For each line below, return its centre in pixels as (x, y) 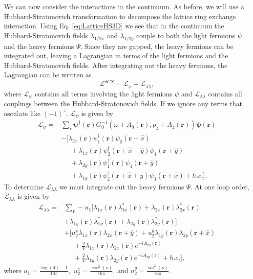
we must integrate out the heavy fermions (122, 186)
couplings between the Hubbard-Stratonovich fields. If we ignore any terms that (123, 104)
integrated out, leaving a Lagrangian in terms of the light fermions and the (116, 56)
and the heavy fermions (39, 46)
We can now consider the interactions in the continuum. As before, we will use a (124, 6)
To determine (24, 186)
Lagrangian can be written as (48, 75)
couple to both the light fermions (186, 35)
